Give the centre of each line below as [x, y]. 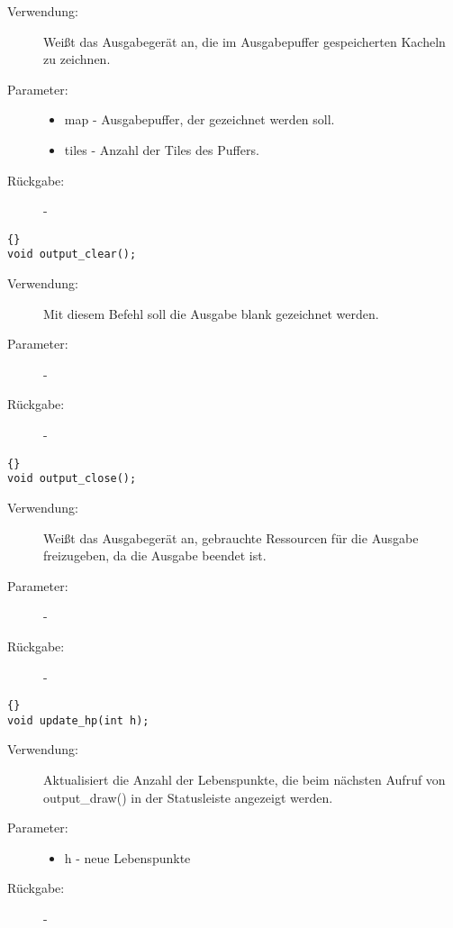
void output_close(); [72, 479]
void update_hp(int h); [78, 720]
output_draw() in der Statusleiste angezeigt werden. [188, 797]
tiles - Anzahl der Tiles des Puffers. [162, 149]
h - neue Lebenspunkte [127, 857]
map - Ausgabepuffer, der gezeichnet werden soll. [199, 119]
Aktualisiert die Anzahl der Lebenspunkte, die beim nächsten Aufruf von [245, 779]
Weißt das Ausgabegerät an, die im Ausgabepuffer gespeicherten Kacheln [245, 41]
